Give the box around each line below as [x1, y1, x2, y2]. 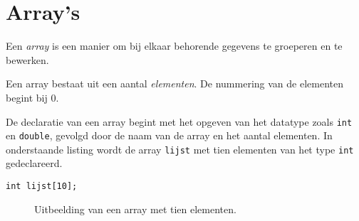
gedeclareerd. [6, 156, 63, 171]
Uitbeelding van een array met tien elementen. [34, 201, 236, 216]
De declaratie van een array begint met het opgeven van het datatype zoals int [6, 114, 353, 129]
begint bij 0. [6, 90, 59, 104]
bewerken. [6, 52, 49, 67]
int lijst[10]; [6, 181, 78, 192]
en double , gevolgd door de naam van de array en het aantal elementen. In [6, 128, 333, 143]
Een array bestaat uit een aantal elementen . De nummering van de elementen [6, 76, 343, 91]
